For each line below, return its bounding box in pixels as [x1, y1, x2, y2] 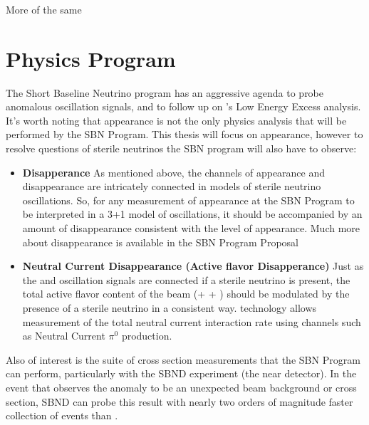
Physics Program [6, 43, 176, 73]
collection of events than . [6, 408, 118, 423]
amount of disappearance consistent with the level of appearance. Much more [22, 220, 360, 235]
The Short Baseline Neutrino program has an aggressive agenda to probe [6, 85, 324, 100]
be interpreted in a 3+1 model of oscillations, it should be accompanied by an [22, 206, 363, 221]
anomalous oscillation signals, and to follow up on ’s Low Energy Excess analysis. [6, 99, 361, 114]
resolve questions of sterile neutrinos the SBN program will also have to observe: [6, 141, 357, 156]
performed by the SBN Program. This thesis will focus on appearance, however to [6, 127, 363, 142]
